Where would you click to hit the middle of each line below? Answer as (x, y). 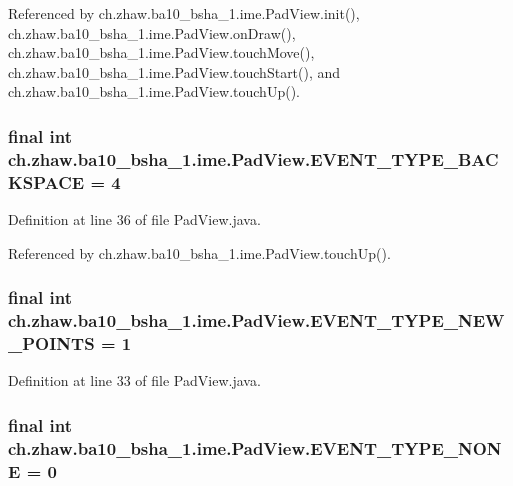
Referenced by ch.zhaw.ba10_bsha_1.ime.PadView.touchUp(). (199, 252)
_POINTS (51, 342)
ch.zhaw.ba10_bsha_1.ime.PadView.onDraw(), (152, 32)
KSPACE (46, 181)
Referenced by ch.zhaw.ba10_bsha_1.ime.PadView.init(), (184, 13)
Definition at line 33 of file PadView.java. (134, 380)
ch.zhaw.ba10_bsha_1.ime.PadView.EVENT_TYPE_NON (255, 447)
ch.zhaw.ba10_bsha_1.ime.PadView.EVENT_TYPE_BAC (253, 158)
